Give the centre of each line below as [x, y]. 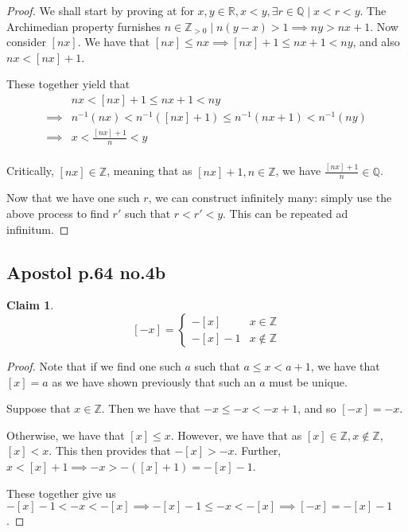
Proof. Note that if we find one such [94, 366]
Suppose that [39, 408]
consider [26, 42]
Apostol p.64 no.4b [86, 272]
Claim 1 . [30, 305]
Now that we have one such [73, 198]
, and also [376, 42]
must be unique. [308, 381]
